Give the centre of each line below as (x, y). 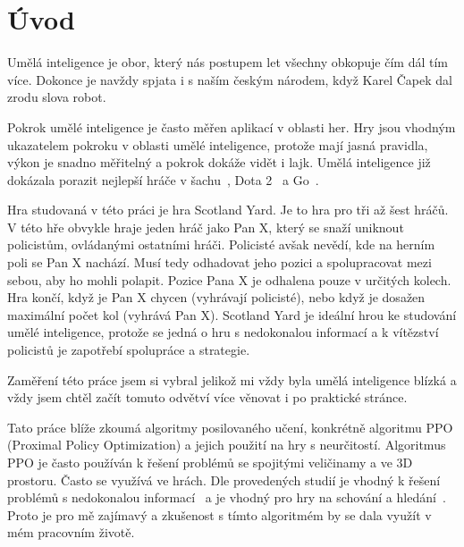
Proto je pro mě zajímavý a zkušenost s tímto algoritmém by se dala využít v (219, 514)
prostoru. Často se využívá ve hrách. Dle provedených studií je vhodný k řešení (224, 480)
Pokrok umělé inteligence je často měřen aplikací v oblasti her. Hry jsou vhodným (232, 126)
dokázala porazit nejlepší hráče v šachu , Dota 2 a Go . (163, 179)
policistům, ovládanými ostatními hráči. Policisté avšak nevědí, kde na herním (221, 244)
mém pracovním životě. (71, 532)
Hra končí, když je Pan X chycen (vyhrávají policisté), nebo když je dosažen (216, 297)
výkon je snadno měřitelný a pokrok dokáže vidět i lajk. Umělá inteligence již (219, 162)
